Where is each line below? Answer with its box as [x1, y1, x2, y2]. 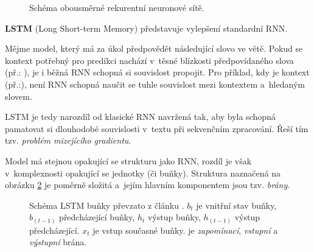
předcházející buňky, [59, 211, 135, 223]
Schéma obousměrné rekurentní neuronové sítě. [29, 1, 204, 13]
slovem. [5, 89, 32, 102]
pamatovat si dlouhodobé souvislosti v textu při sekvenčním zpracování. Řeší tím [5, 122, 309, 135]
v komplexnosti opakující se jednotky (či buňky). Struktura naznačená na [5, 166, 281, 179]
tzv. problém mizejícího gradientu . [5, 134, 131, 147]
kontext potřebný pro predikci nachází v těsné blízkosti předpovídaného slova [5, 54, 294, 66]
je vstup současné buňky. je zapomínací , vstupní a [92, 223, 278, 236]
